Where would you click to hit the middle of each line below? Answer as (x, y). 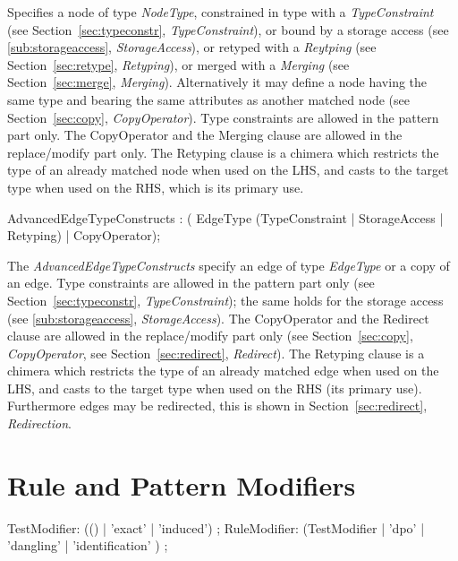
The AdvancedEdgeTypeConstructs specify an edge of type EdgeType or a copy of (229, 265)
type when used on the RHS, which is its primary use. (156, 187)
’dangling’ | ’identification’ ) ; (88, 545)
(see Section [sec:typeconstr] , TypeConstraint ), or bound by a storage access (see (228, 29)
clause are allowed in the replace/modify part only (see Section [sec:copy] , (210, 336)
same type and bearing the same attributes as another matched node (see (209, 99)
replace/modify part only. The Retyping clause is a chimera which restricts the (223, 152)
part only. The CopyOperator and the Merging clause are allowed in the (205, 135)
